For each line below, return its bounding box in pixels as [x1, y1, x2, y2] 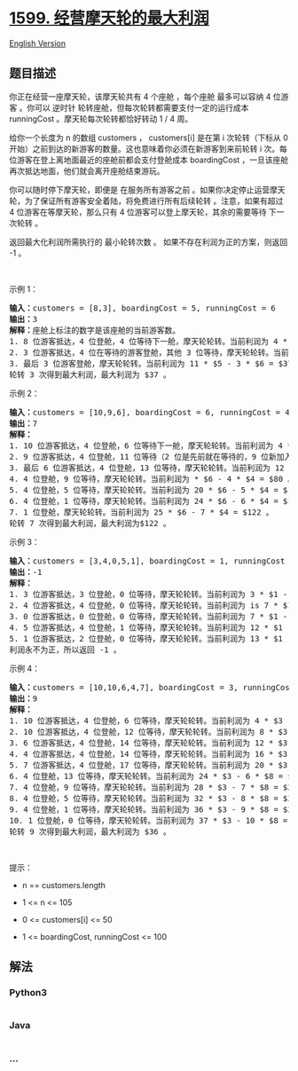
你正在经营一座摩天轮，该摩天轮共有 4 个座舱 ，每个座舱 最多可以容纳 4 [9, 91, 271, 102]
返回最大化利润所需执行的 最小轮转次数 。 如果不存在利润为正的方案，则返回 [9, 236, 288, 247]
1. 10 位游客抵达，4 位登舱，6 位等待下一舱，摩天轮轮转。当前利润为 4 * [9, 440, 293, 451]
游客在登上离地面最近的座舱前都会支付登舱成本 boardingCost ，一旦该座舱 [16, 154, 289, 165]
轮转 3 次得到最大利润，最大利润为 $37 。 [9, 369, 171, 380]
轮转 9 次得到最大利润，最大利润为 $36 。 [9, 826, 171, 837]
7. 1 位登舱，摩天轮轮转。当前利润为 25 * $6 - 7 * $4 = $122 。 [9, 507, 274, 517]
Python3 [9, 987, 47, 999]
